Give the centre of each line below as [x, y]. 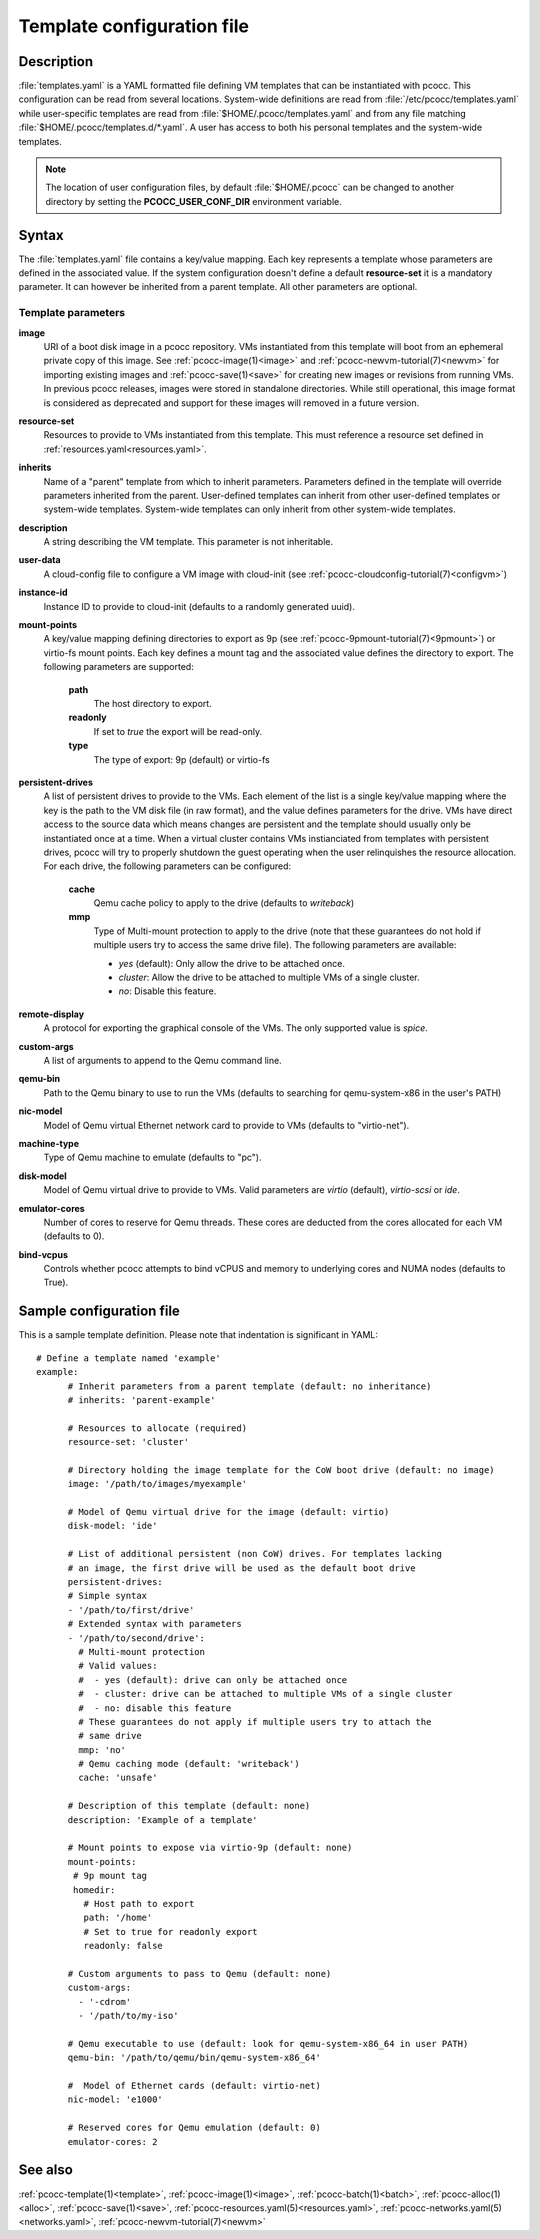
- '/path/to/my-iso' [128, 2016]
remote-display [51, 1014]
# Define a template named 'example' [129, 1358]
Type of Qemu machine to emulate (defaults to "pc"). [152, 1157]
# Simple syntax [107, 1596]
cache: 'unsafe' [118, 1778]
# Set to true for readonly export [171, 1931]
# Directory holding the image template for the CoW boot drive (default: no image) [281, 1469]
